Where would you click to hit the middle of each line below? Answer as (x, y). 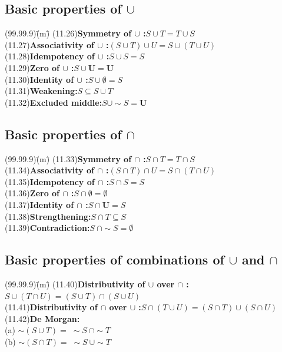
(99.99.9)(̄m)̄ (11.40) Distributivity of (75, 284)
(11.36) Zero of (32, 193)
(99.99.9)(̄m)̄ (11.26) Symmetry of (68, 33)
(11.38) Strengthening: (48, 216)
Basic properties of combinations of (115, 259)
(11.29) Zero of (32, 67)
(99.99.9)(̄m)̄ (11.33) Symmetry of (68, 158)
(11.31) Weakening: (41, 91)
